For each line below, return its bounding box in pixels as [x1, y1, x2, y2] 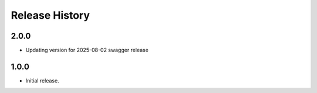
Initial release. [25, 77, 59, 84]
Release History [11, 9, 90, 22]
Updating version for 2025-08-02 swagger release [25, 47, 149, 54]
